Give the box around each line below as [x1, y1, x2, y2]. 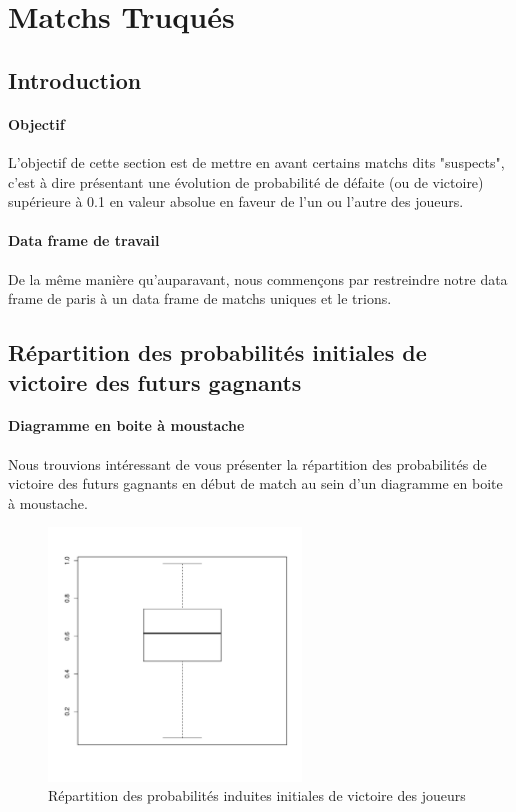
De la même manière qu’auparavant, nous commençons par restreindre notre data [8, 268, 508, 289]
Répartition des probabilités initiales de [8, 337, 427, 368]
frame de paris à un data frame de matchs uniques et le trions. [8, 288, 392, 309]
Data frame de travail [8, 230, 160, 251]
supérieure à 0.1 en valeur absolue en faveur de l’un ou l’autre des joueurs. [8, 191, 464, 212]
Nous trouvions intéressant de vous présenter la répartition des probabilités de [8, 453, 487, 474]
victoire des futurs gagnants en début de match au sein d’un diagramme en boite [8, 473, 503, 494]
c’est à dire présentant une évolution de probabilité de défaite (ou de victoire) [8, 171, 484, 192]
